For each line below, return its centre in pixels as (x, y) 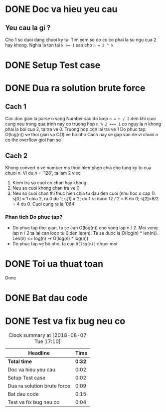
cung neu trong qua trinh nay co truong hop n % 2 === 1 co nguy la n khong (83, 124)
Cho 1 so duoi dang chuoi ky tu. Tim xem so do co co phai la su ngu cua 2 (81, 40)
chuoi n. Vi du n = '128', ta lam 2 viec (43, 173)
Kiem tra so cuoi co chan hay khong (49, 183)
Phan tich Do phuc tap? (34, 217)
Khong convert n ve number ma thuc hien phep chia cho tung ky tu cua (78, 168)
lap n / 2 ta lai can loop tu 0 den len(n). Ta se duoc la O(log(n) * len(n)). (85, 233)
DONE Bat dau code (47, 298)
